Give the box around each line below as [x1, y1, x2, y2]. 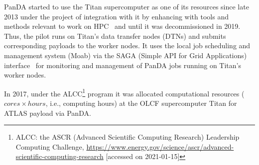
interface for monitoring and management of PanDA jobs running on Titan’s [4, 60, 241, 70]
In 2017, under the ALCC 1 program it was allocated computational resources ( [4, 86, 245, 98]
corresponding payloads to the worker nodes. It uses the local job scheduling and [4, 40, 251, 51]
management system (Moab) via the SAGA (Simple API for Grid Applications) [4, 50, 247, 60]
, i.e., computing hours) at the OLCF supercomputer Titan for [45, 98, 237, 108]
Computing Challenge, [15, 141, 84, 152]
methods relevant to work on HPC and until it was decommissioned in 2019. [4, 21, 241, 31]
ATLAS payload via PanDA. [4, 107, 91, 118]
